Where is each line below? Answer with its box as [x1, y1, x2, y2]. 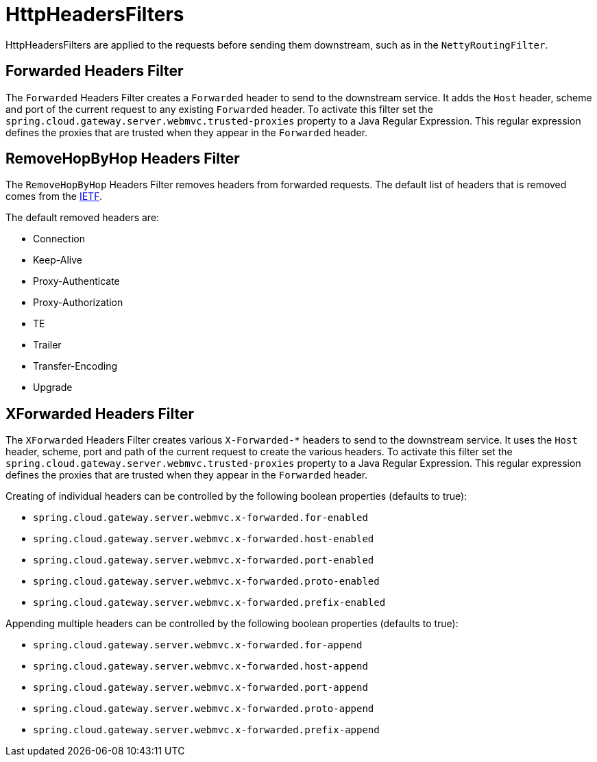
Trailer [33, 339, 62, 351]
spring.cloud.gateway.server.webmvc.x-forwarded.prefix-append [33, 724, 380, 736]
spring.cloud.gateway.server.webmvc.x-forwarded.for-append [33, 639, 363, 651]
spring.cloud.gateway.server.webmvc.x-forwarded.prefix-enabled [33, 597, 386, 609]
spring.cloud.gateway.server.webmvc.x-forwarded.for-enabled [33, 512, 368, 524]
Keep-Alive [33, 254, 82, 266]
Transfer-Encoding [33, 360, 118, 372]
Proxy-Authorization [33, 296, 123, 309]
